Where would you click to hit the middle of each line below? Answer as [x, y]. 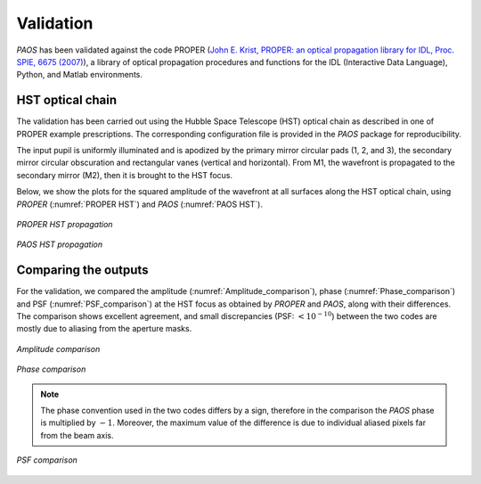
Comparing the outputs [82, 271]
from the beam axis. [77, 435]
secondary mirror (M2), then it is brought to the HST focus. [125, 175]
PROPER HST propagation [65, 224]
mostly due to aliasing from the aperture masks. [104, 329]
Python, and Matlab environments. [79, 75]
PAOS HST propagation [60, 244]
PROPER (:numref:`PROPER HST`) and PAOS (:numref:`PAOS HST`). [139, 204]
